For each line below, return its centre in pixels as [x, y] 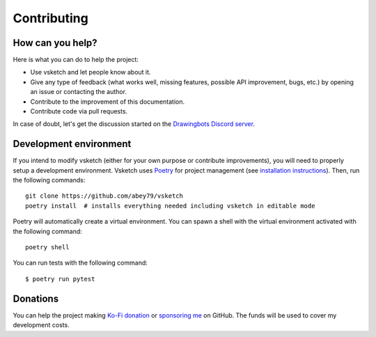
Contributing [50, 18]
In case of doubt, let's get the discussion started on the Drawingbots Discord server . [134, 124]
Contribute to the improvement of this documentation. [107, 102]
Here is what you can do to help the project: [76, 60]
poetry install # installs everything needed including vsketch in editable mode [170, 206]
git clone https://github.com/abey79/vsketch [104, 196]
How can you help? [55, 43]
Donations [36, 298]
